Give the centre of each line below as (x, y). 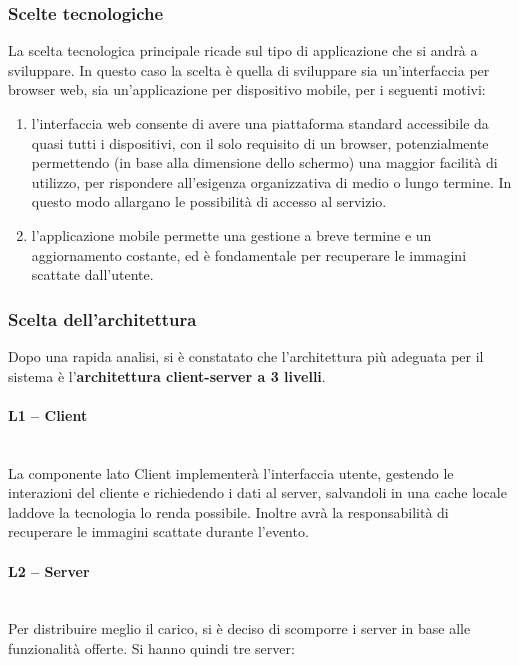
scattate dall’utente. (92, 274)
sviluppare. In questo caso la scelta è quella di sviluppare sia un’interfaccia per (249, 69)
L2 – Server (49, 570)
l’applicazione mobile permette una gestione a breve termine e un (231, 234)
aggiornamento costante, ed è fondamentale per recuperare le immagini (249, 254)
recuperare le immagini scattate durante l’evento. (158, 531)
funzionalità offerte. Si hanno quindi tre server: (151, 647)
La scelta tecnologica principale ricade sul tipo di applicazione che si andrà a (243, 50)
